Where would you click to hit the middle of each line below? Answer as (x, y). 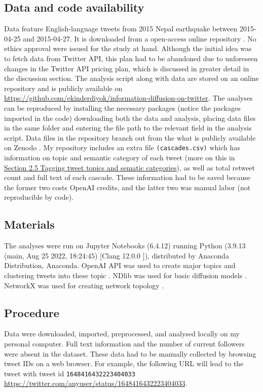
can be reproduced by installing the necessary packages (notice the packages (122, 107)
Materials (29, 224)
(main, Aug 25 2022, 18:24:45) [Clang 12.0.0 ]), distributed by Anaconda (117, 255)
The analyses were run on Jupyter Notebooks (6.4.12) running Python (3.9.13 (125, 246)
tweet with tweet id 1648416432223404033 (70, 373)
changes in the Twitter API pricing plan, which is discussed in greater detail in (127, 68)
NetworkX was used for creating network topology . (84, 285)
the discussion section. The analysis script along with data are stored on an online (131, 78)
